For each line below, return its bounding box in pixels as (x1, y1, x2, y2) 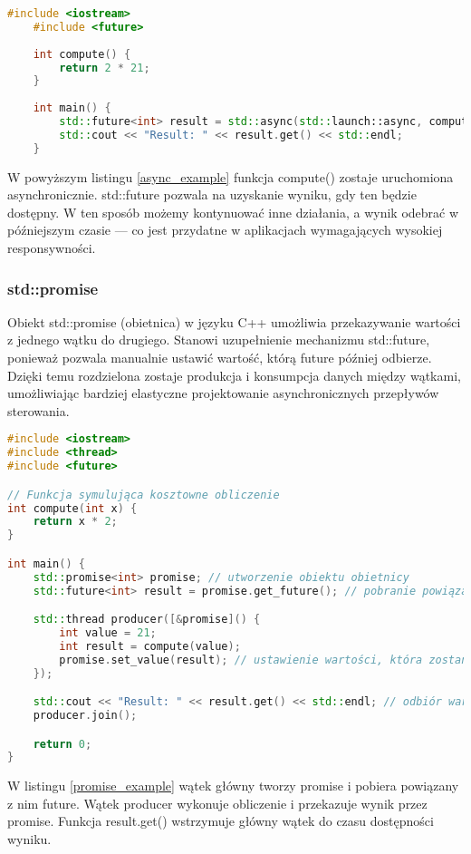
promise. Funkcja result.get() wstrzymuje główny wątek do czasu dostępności (7, 811, 434, 830)
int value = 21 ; (59, 626, 157, 639)
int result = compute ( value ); (59, 639, 241, 653)
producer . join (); (33, 709, 138, 722)
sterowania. (7, 401, 70, 420)
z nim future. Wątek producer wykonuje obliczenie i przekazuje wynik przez (7, 793, 428, 812)
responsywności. (7, 238, 96, 257)
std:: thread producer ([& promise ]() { (33, 613, 261, 626)
